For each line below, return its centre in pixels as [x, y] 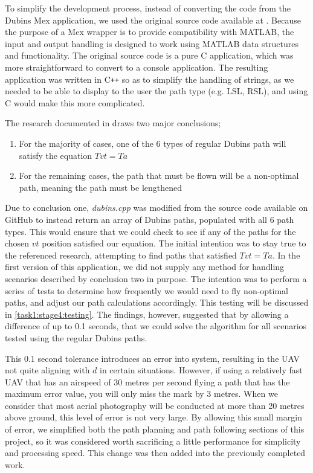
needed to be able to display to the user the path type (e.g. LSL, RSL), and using [156, 91]
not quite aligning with [47, 370]
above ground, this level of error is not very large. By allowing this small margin [153, 417]
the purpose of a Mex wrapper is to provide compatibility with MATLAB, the [150, 32]
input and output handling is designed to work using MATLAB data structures [152, 43]
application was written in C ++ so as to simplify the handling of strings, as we [150, 79]
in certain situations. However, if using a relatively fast [201, 370]
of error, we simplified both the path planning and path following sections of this [155, 429]
